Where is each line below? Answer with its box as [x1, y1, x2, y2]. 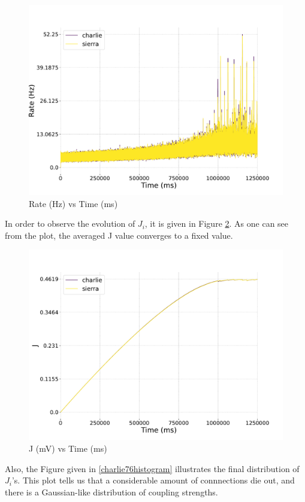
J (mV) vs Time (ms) [29, 442, 107, 454]
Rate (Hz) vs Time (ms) [29, 197, 118, 209]
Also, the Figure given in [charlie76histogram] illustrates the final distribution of [5, 462, 300, 474]
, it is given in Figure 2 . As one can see [144, 217, 289, 230]
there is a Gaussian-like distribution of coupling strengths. [5, 485, 218, 498]
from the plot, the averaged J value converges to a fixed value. [5, 229, 233, 241]
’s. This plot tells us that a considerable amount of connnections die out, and [11, 474, 295, 486]
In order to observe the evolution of [5, 217, 135, 230]
